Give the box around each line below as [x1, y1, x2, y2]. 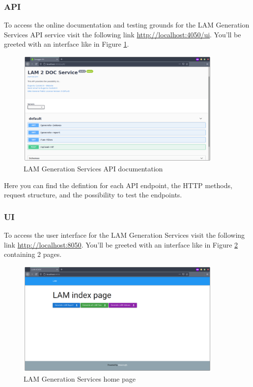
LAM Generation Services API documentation [24, 163, 163, 173]
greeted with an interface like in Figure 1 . [4, 39, 129, 49]
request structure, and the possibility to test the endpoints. [4, 190, 182, 200]
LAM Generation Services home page [24, 373, 136, 384]
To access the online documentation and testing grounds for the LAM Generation [4, 20, 250, 30]
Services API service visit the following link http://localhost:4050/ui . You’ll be [4, 29, 241, 39]
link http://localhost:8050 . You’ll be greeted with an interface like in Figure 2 [4, 239, 238, 249]
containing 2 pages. [4, 249, 62, 259]
